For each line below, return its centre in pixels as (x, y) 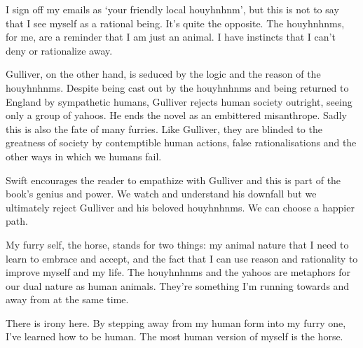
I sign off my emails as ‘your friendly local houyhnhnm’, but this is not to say (172, 9)
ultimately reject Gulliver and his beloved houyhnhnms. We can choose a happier (180, 207)
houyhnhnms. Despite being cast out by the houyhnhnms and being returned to (177, 87)
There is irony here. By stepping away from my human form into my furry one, (176, 322)
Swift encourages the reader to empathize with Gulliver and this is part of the (173, 180)
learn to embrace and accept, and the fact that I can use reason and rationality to (182, 258)
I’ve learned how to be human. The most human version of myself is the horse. (174, 336)
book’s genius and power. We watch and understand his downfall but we (161, 194)
